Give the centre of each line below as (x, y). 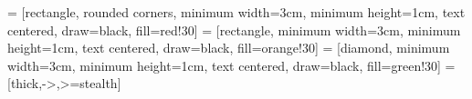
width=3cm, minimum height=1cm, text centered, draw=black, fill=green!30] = (231, 65)
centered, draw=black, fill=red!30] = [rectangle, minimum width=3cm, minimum (234, 30)
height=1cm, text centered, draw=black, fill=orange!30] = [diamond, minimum (229, 48)
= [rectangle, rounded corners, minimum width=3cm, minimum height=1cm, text (236, 12)
